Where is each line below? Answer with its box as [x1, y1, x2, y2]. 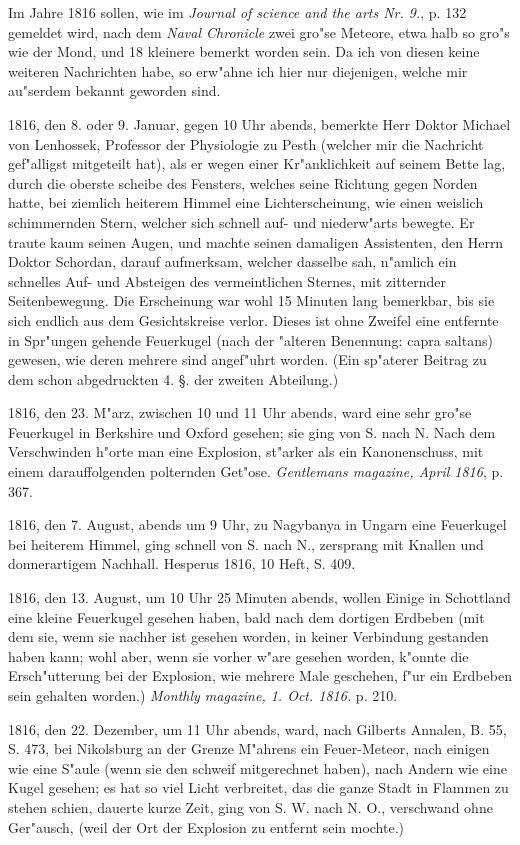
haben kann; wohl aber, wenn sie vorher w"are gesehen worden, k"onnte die [8, 645, 469, 666]
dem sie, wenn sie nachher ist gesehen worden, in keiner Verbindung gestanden [8, 626, 489, 647]
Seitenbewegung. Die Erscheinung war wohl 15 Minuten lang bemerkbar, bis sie [8, 290, 495, 311]
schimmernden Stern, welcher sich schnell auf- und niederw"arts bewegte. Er [8, 211, 475, 232]
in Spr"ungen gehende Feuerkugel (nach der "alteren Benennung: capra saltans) [8, 329, 493, 350]
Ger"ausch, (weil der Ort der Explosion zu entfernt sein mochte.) [8, 816, 405, 837]
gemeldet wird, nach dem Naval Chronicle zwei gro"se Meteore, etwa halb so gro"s [8, 21, 510, 42]
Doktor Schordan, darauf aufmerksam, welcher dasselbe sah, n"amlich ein [8, 251, 457, 272]
